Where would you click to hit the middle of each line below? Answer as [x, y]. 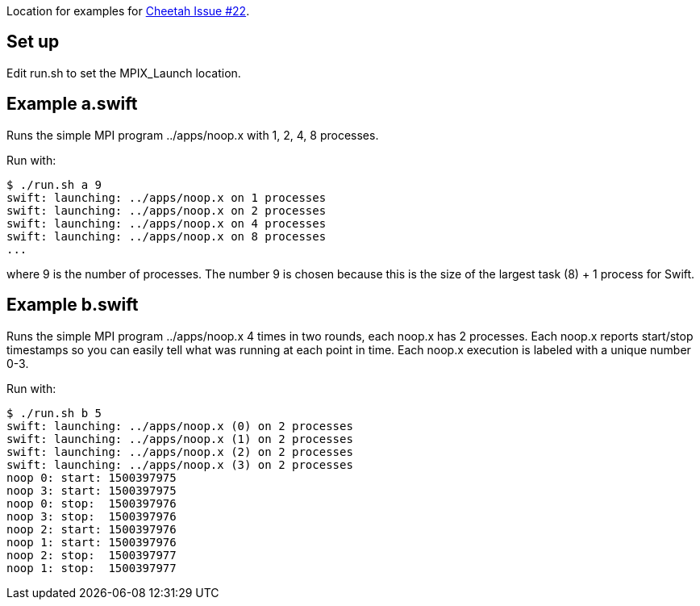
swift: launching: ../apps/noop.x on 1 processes [167, 197]
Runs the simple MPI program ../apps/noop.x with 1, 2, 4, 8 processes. [193, 135]
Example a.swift [72, 104]
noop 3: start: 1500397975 [92, 490]
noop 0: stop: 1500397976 [92, 503]
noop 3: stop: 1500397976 [92, 516]
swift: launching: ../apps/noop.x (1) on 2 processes [180, 439]
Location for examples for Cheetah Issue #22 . [128, 11]
